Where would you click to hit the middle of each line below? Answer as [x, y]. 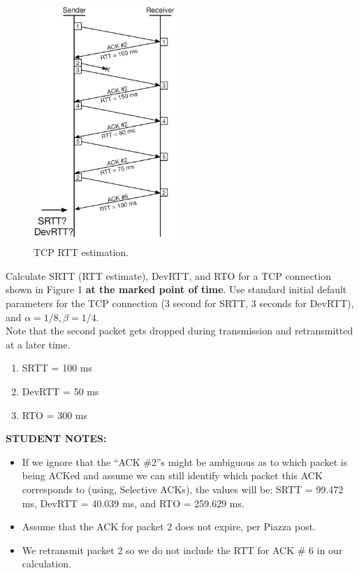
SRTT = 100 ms [57, 368]
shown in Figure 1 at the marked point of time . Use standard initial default [176, 289]
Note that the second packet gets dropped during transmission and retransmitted [179, 331]
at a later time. [38, 344]
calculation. [46, 564]
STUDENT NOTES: [56, 438]
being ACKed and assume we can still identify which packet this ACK [172, 475]
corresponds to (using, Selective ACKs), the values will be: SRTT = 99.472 [183, 489]
